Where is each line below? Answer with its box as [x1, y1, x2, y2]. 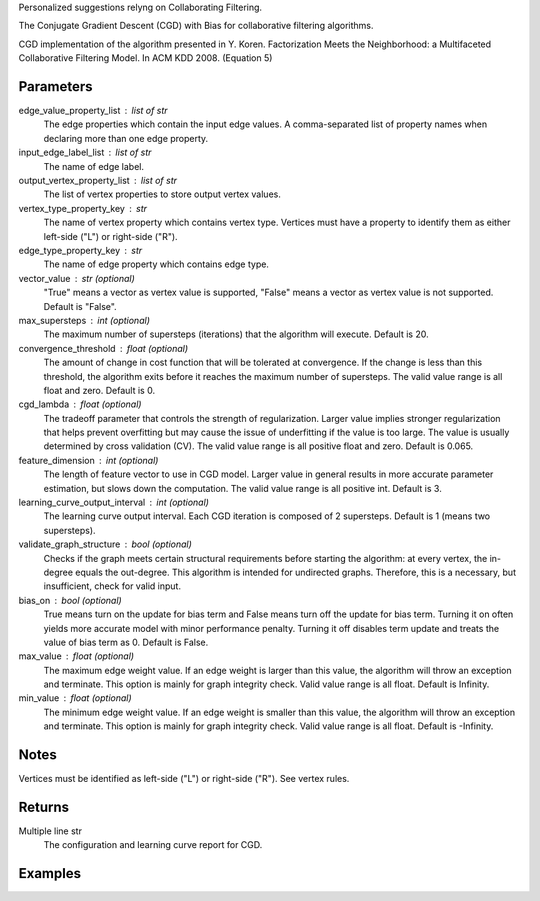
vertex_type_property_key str [18, 202, 148, 214]
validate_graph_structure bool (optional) [18, 538, 192, 550]
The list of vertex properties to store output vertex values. [43, 188, 282, 200]
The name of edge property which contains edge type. [43, 258, 270, 270]
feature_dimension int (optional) [18, 454, 159, 466]
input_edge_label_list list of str [18, 146, 152, 159]
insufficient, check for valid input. [43, 580, 182, 592]
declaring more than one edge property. [43, 132, 209, 144]
